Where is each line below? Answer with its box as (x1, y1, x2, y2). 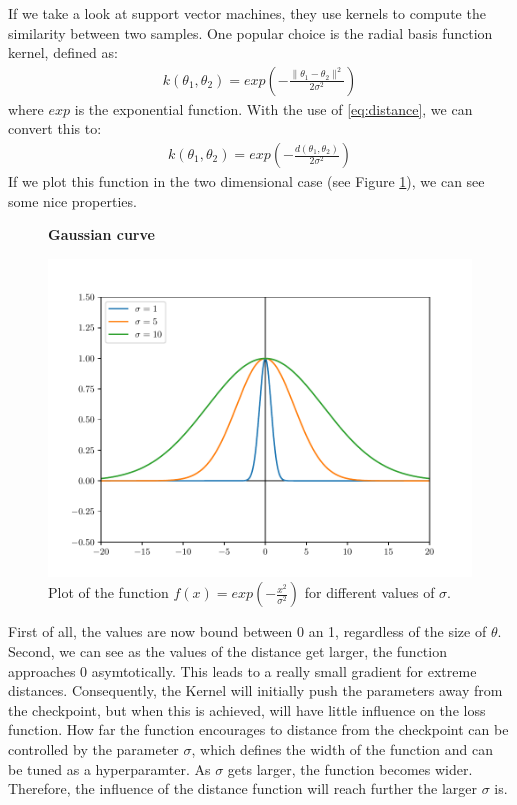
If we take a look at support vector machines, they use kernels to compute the (8, 3, 486, 23)
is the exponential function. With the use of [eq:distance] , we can (74, 98, 473, 119)
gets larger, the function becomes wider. (227, 758, 473, 779)
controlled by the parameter (8, 738, 179, 759)
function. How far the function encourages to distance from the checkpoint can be (8, 719, 509, 740)
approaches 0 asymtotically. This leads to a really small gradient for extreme (8, 660, 477, 681)
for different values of (304, 582, 435, 603)
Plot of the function (48, 582, 169, 603)
